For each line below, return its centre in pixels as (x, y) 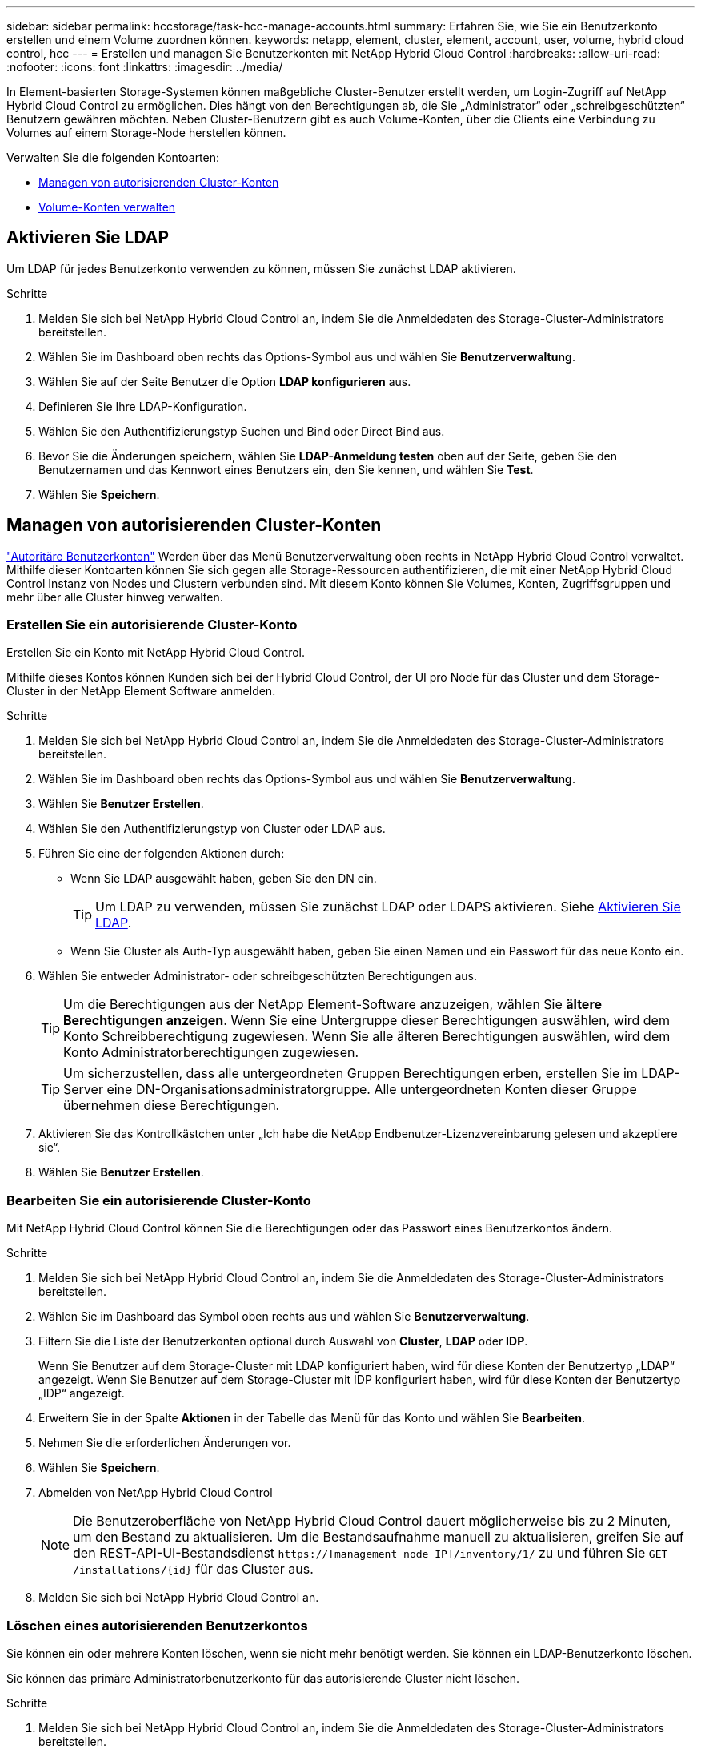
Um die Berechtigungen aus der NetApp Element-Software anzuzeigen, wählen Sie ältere (333, 1005)
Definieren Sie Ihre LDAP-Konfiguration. (143, 406)
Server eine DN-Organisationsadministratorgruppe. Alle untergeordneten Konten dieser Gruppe (350, 1090)
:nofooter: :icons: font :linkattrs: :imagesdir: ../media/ (145, 67)
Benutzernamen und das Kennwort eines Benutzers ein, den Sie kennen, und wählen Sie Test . (286, 469)
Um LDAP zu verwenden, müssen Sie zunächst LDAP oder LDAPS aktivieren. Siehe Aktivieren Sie (388, 907)
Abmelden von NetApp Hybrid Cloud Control (156, 1493)
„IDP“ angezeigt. (82, 1393)
